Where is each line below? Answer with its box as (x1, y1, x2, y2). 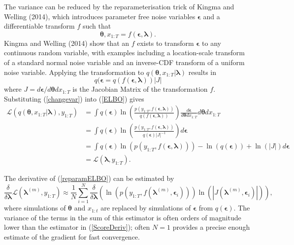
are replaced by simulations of (100, 203, 191, 213)
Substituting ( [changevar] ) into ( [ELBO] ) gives (4, 93, 144, 104)
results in (188, 67, 217, 77)
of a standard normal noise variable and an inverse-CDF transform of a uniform (4, 57, 245, 67)
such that (82, 21, 111, 31)
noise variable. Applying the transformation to (4, 67, 144, 77)
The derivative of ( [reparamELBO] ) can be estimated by (4, 173, 174, 183)
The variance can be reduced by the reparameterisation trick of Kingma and (4, 1, 234, 11)
